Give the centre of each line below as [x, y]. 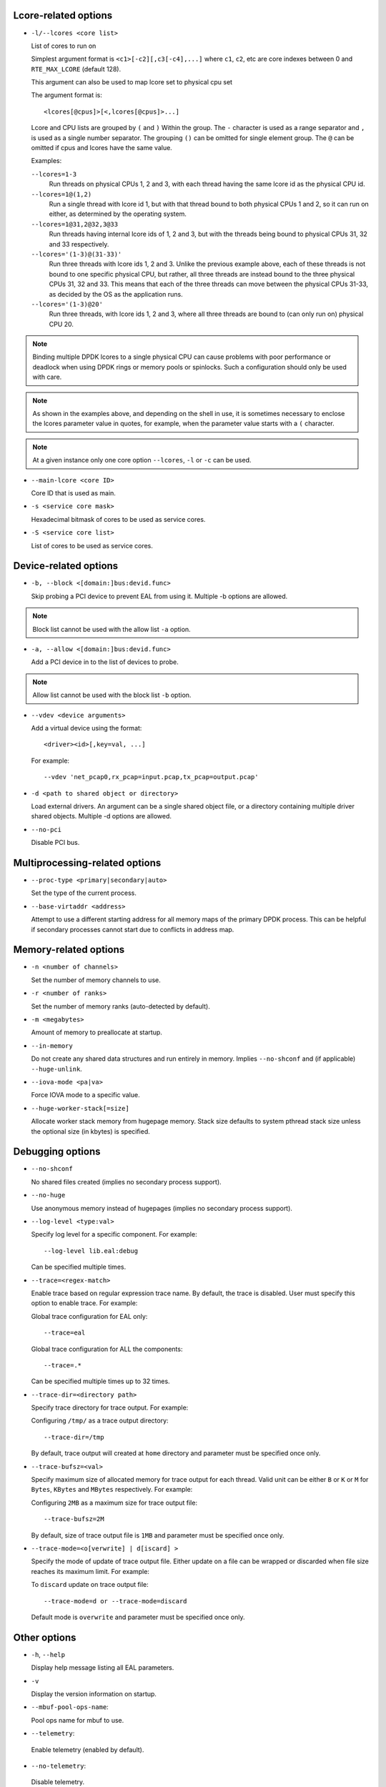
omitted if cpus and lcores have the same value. [102, 148]
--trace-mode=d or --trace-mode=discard [115, 1601]
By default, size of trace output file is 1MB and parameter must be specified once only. [158, 1535]
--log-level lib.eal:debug [91, 1251]
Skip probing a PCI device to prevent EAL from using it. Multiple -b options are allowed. [159, 596]
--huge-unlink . [56, 1069]
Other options [45, 1637]
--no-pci [46, 830]
